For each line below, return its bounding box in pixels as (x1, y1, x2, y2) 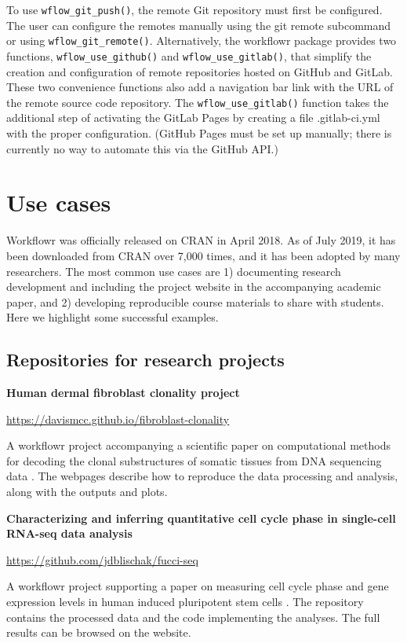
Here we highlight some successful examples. (6, 309, 219, 325)
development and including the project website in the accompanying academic (6, 278, 381, 295)
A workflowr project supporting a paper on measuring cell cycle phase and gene (6, 578, 389, 594)
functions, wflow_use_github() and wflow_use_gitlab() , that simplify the (6, 47, 372, 64)
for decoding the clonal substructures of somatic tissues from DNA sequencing (6, 452, 382, 468)
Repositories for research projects (6, 347, 285, 372)
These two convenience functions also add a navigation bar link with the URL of (6, 79, 394, 95)
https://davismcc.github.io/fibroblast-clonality (6, 410, 230, 427)
